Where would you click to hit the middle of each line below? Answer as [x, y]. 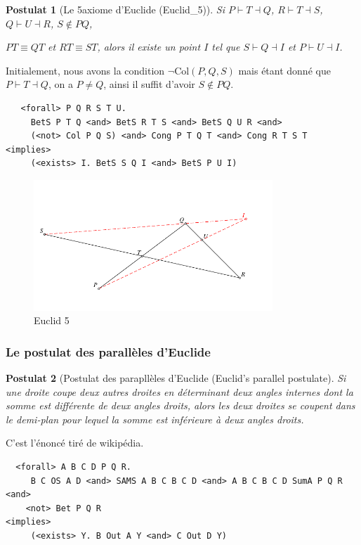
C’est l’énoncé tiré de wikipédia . [75, 443]
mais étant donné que [284, 70]
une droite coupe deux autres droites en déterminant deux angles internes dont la [179, 391]
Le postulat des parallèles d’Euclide [108, 351]
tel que [226, 47]
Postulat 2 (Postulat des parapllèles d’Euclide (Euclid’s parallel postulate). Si [176, 378]
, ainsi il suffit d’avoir [149, 84]
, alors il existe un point [149, 47]
